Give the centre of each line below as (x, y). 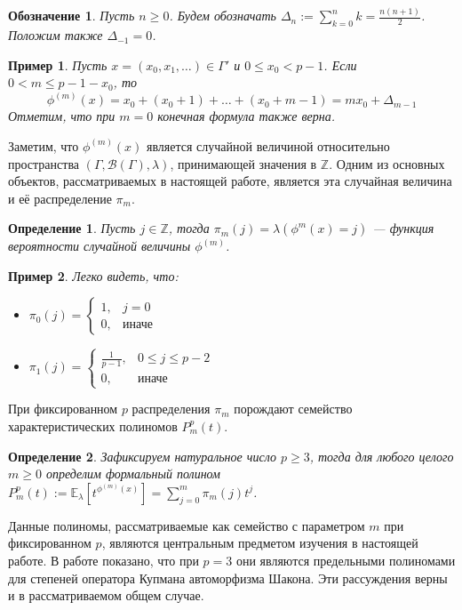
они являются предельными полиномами (346, 560)
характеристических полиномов (93, 425)
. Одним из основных (387, 163)
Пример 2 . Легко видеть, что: (93, 275)
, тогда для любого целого (382, 456)
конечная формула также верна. (247, 116)
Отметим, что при (62, 116)
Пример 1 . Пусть (58, 64)
